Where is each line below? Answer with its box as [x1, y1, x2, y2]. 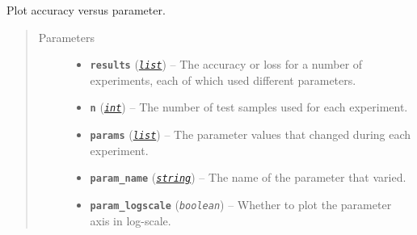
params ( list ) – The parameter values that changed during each [90, 126, 411, 143]
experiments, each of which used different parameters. [90, 71, 356, 88]
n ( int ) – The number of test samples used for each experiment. [90, 99, 408, 115]
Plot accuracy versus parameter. [6, 2, 166, 18]
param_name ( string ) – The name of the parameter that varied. [90, 169, 406, 186]
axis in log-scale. [90, 212, 171, 229]
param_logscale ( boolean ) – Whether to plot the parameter [90, 196, 392, 212]
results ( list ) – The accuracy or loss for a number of [90, 56, 363, 73]
